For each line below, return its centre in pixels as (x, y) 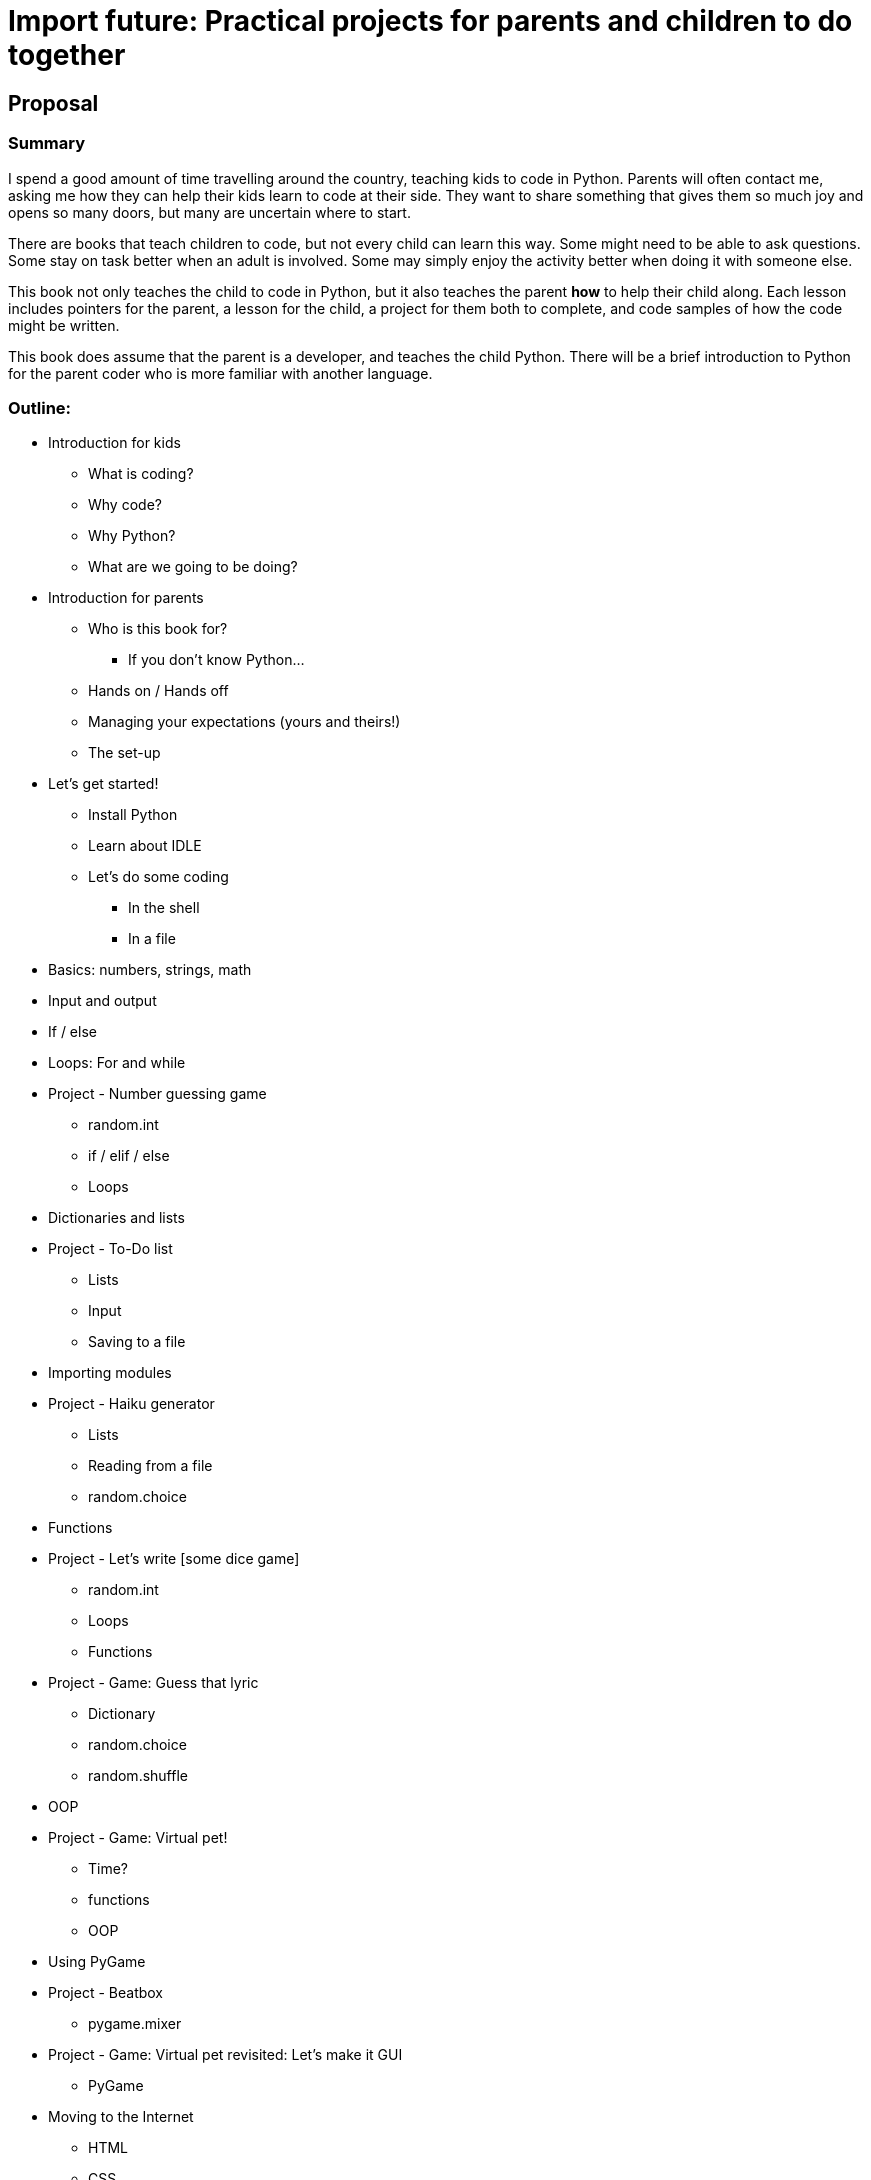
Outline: (40, 407)
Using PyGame (97, 1962)
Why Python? (132, 536)
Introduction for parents (126, 598)
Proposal (53, 103)
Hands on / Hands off (158, 691)
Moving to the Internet (121, 2117)
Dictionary (122, 1714)
